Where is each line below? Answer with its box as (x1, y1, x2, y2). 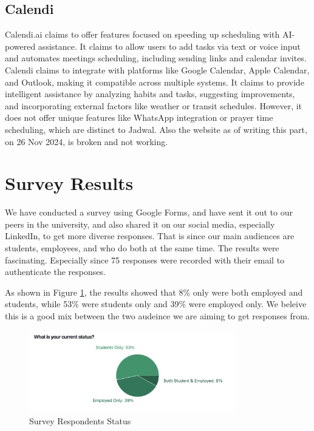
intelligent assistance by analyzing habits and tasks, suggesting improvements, (5, 87, 295, 100)
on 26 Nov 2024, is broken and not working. (5, 135, 168, 148)
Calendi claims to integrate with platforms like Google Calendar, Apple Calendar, (5, 63, 310, 76)
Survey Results (5, 171, 134, 195)
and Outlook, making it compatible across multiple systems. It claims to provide (5, 75, 304, 88)
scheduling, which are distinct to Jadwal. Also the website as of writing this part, (5, 123, 307, 135)
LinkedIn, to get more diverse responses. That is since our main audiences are (5, 229, 295, 242)
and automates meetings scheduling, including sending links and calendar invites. (5, 52, 307, 64)
